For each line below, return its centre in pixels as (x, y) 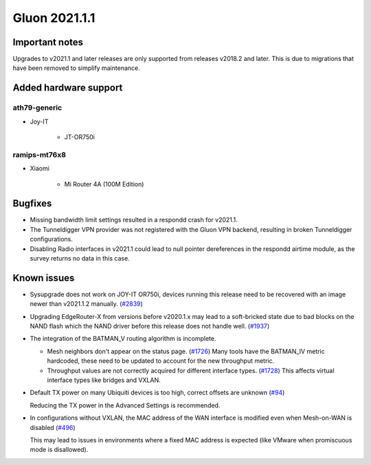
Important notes (48, 42)
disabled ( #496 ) (53, 427)
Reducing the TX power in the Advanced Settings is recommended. (125, 405)
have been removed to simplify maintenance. (76, 68)
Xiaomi (40, 169)
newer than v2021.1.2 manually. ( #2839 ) (87, 304)
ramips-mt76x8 (40, 154)
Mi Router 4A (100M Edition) (104, 184)
